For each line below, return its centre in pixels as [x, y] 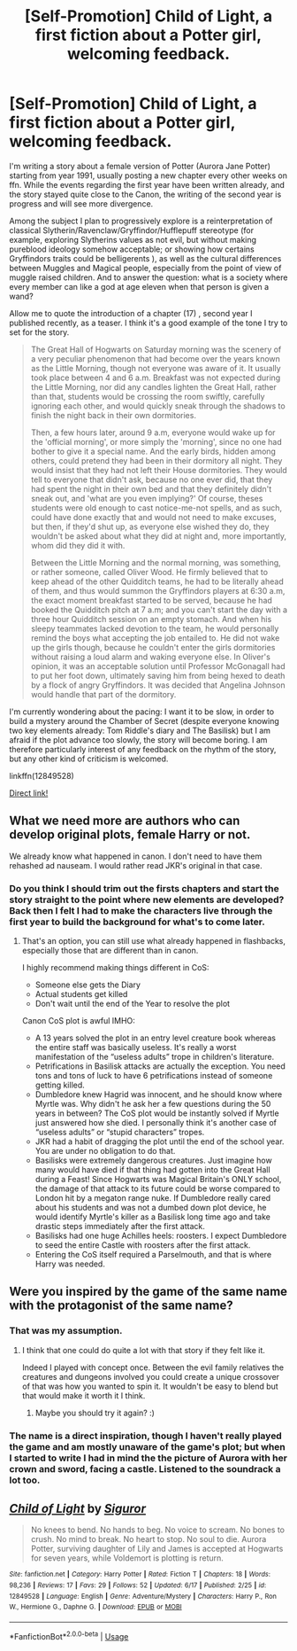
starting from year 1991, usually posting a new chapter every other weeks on [148, 175]
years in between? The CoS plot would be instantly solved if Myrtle [157, 1113]
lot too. [25, 1480]
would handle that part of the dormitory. [103, 694]
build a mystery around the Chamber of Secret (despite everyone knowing [145, 720]
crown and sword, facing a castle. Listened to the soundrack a [145, 1468]
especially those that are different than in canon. [110, 951]
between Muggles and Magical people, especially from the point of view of [145, 268]
